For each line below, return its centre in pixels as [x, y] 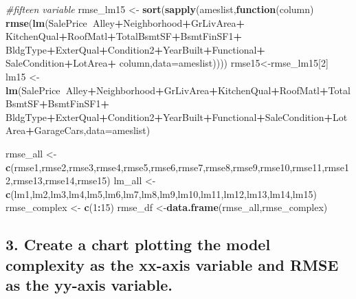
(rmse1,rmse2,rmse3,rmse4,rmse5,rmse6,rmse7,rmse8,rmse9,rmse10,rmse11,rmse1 [180, 167]
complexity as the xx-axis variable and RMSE [172, 264]
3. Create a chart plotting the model [138, 244]
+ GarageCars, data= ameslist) [88, 130]
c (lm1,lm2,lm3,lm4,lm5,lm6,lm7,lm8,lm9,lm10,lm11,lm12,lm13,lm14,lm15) [161, 193]
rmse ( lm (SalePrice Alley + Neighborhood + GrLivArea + [125, 22]
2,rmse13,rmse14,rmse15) [58, 180]
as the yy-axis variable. [89, 285]
